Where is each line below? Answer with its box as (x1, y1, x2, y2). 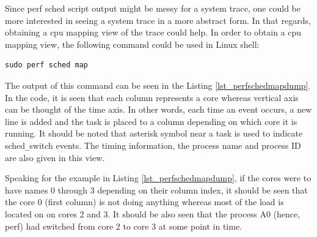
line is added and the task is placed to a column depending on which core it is (5, 115, 297, 127)
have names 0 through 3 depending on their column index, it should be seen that (5, 183, 308, 196)
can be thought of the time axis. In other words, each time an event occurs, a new (5, 103, 312, 116)
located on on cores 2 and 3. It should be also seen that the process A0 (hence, (5, 207, 301, 220)
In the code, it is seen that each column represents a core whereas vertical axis (5, 91, 299, 103)
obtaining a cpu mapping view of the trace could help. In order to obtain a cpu (5, 26, 302, 39)
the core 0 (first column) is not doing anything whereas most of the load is (5, 195, 284, 208)
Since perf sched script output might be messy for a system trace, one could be (5, 2, 301, 14)
